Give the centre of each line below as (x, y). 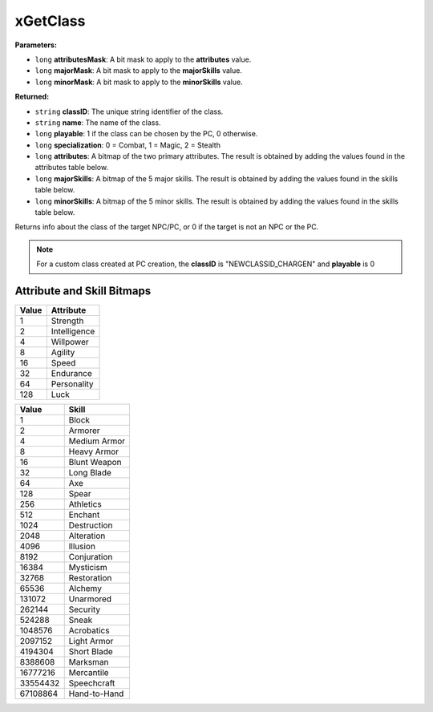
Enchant (84, 515)
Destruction (91, 525)
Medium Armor (97, 441)
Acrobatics (89, 631)
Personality (72, 384)
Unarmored (90, 599)
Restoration (90, 578)
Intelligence (73, 331)
